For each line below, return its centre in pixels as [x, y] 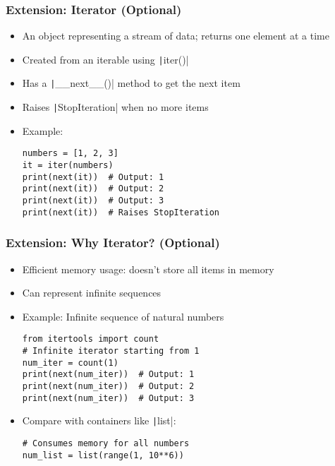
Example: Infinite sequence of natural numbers [123, 316]
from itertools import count [91, 339]
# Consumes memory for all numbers [106, 443]
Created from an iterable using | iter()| [105, 59]
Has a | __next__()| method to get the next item [131, 83]
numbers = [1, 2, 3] [70, 154]
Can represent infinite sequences [92, 293]
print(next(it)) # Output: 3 [93, 201]
